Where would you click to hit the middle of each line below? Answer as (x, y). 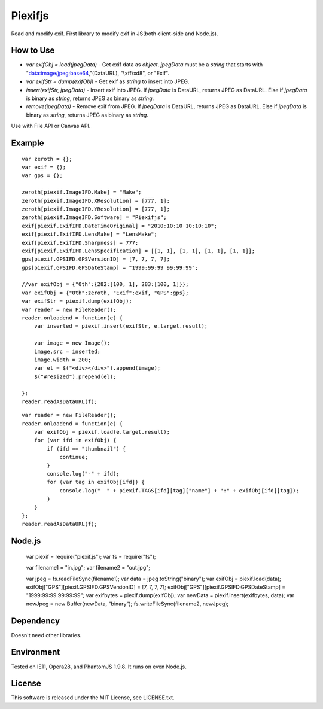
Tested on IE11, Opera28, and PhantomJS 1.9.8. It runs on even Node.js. (99, 667)
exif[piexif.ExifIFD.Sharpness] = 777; (80, 243)
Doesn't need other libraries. (46, 635)
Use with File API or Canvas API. (51, 126)
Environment (36, 652)
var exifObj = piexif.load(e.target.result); (102, 432)
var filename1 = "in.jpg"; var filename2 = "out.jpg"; (88, 568)
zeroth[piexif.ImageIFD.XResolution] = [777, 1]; (96, 201)
